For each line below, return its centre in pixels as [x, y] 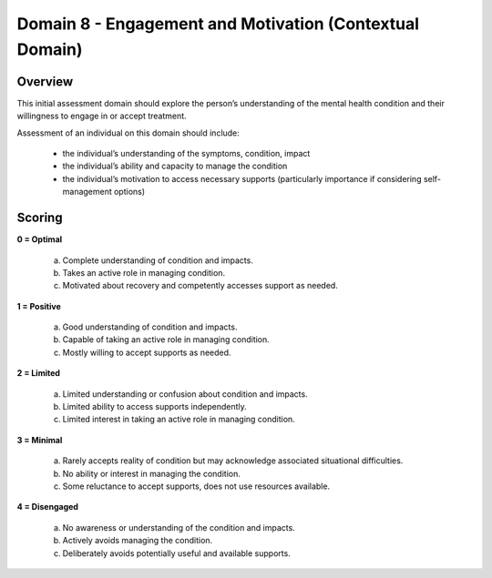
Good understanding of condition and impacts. [150, 327]
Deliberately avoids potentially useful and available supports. [176, 553]
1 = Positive [39, 306]
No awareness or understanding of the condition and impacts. [179, 527]
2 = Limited [39, 373]
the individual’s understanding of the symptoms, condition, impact [186, 154]
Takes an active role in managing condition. [144, 272]
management [87, 192]
